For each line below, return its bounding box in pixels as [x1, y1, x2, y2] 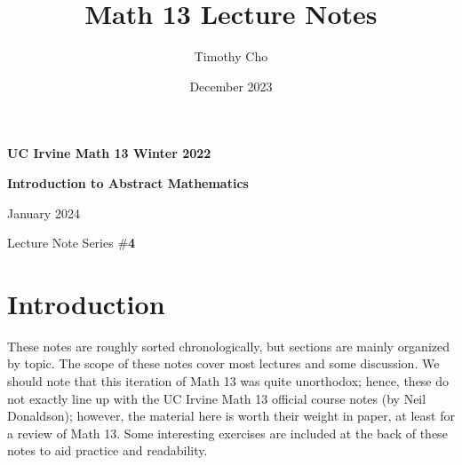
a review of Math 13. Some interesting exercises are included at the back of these [7, 423, 448, 442]
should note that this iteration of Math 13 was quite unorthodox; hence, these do [7, 372, 450, 390]
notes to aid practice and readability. [7, 441, 208, 460]
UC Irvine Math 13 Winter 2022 [7, 144, 211, 162]
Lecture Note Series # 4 [7, 233, 136, 252]
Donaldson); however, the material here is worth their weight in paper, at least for [7, 406, 455, 425]
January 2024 [7, 203, 80, 222]
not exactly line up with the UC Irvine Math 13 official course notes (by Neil [7, 389, 426, 407]
